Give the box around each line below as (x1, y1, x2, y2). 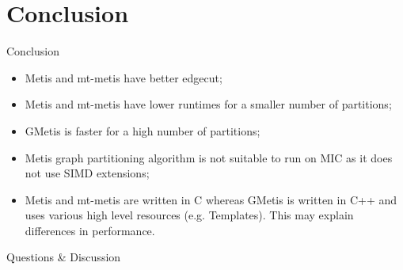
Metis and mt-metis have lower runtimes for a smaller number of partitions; (25, 96, 392, 112)
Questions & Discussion (6, 249, 121, 265)
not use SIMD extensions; (25, 165, 150, 181)
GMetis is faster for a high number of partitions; (25, 122, 260, 139)
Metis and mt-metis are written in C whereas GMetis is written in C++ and (25, 191, 397, 207)
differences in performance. (25, 222, 155, 238)
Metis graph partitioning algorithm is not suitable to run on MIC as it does (25, 149, 393, 165)
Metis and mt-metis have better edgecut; (25, 69, 222, 86)
